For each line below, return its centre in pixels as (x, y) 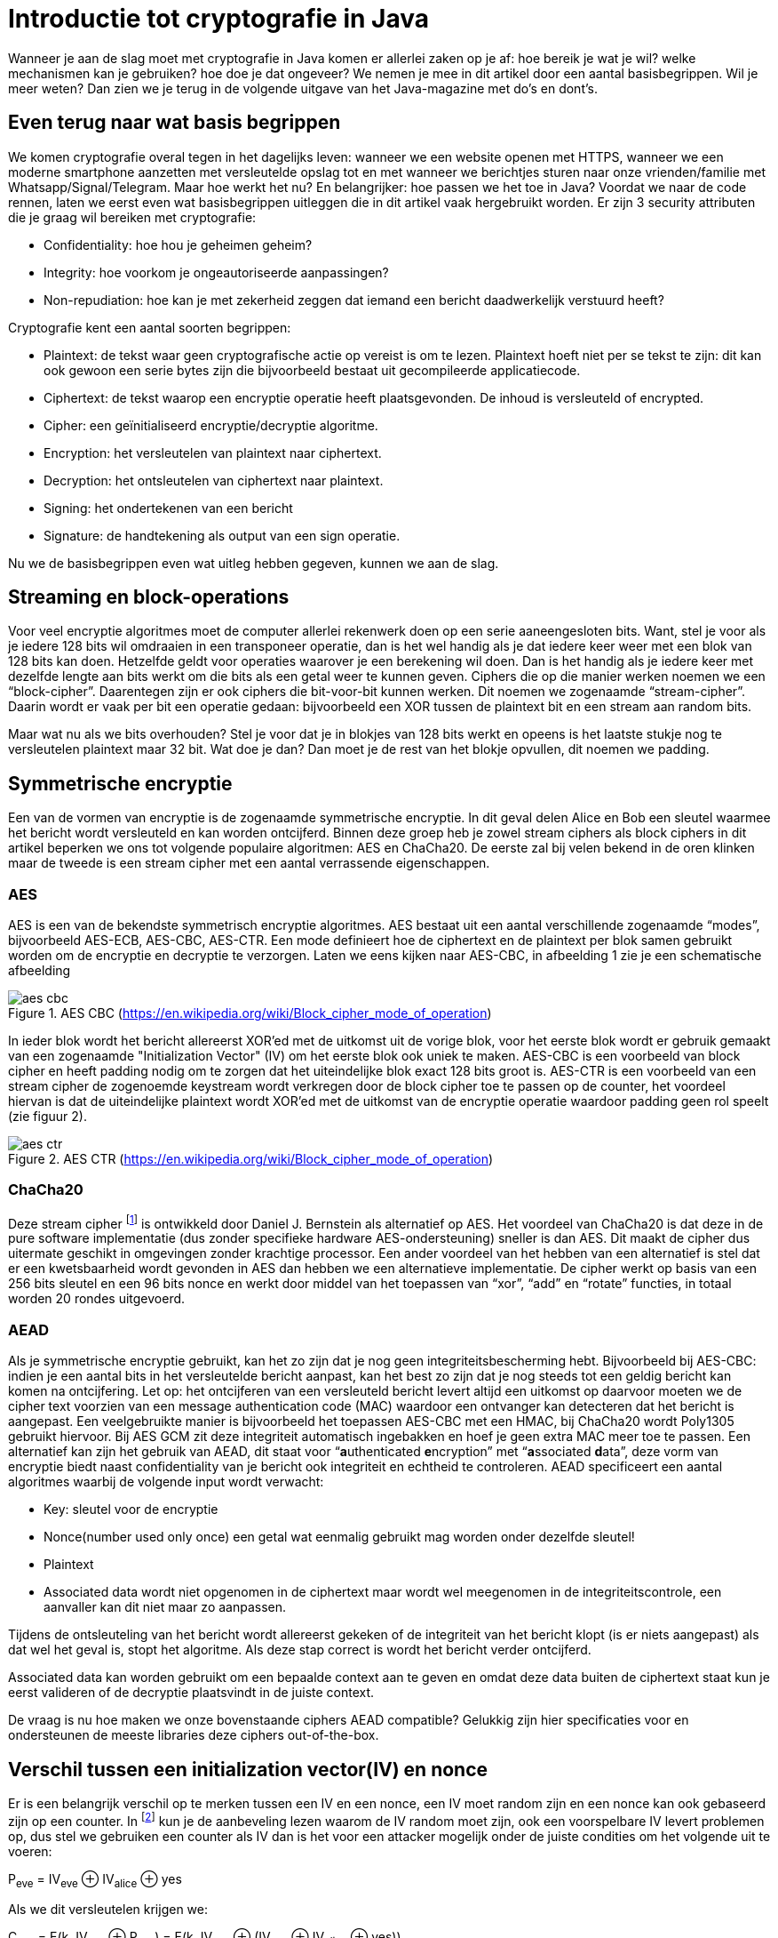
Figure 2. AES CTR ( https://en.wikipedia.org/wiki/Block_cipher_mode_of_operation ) (251, 1159)
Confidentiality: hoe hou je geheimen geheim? (178, 244)
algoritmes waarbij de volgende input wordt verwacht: (166, 1482)
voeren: (30, 1851)
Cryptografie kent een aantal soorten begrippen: (150, 327)
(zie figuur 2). (48, 1117)
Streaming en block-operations (149, 597)
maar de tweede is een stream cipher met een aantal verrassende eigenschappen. (249, 863)
